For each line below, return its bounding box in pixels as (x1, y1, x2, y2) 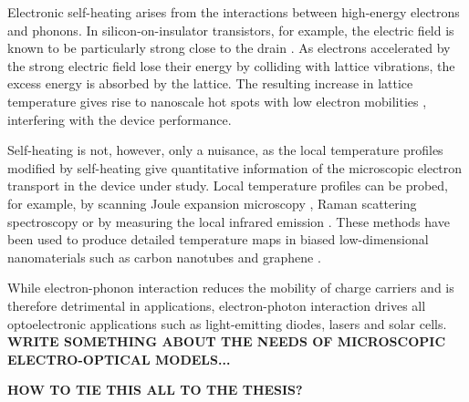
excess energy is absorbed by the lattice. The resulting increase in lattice (7, 74, 413, 93)
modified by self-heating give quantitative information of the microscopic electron (7, 158, 463, 177)
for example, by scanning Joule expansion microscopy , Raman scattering (7, 193, 417, 212)
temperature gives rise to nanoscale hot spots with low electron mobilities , (7, 91, 427, 110)
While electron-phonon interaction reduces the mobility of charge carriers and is (7, 278, 454, 297)
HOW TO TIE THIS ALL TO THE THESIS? (7, 380, 303, 399)
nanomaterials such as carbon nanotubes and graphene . (7, 247, 321, 266)
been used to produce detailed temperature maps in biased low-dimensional (7, 230, 429, 249)
